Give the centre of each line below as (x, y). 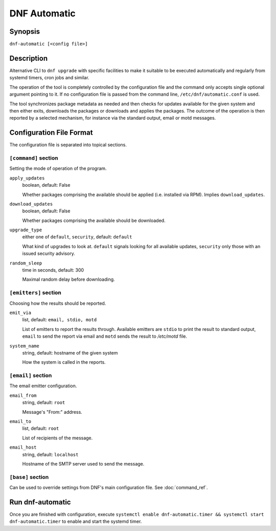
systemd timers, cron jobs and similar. (49, 78)
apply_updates (27, 178)
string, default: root (44, 403)
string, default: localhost (50, 454)
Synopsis (25, 31)
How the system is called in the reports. (64, 362)
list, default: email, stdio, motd (60, 320)
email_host (23, 447)
